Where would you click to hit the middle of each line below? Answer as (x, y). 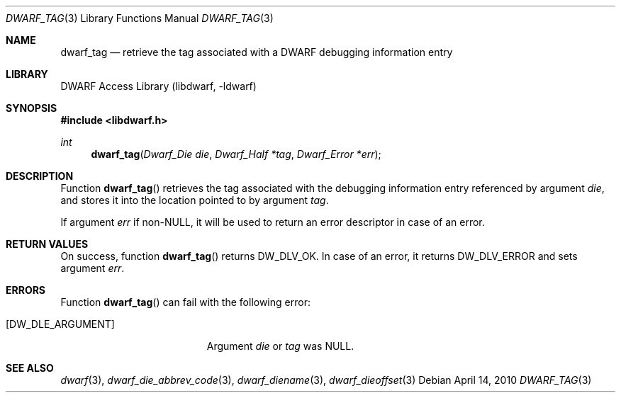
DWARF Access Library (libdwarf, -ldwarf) (158, 86)
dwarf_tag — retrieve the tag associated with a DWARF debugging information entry (257, 52)
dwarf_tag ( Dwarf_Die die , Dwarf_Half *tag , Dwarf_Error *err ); (236, 154)
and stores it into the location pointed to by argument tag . (195, 200)
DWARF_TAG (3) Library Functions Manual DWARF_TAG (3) (140, 18)
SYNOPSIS (32, 108)
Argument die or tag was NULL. (280, 346)
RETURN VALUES (47, 244)
